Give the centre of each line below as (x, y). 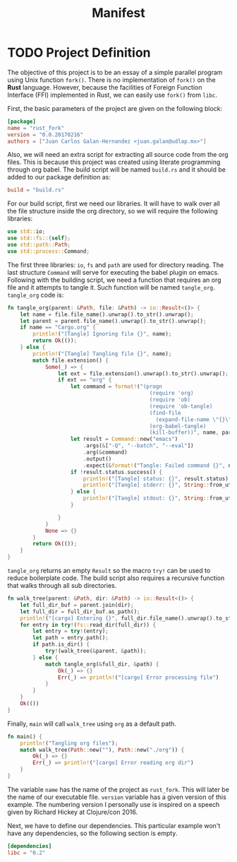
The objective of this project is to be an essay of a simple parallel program (115, 72)
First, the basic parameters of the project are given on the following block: (115, 108)
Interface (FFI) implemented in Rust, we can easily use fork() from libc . (112, 95)
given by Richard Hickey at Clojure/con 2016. (73, 812)
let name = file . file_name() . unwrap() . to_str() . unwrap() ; (107, 314)
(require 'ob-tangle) (181, 406)
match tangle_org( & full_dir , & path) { (102, 664)
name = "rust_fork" (36, 128)
